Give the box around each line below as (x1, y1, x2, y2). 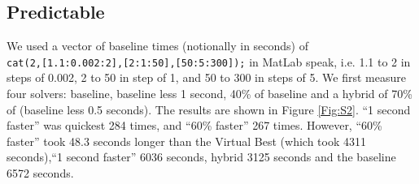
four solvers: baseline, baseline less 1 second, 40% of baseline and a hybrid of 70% (7, 85, 412, 102)
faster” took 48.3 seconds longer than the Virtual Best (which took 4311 (7, 132, 366, 149)
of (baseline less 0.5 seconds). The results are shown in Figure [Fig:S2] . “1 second (7, 101, 411, 118)
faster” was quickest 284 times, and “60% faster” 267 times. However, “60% (7, 117, 382, 134)
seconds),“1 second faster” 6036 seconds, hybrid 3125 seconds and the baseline (7, 148, 396, 165)
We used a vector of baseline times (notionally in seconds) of (7, 37, 309, 54)
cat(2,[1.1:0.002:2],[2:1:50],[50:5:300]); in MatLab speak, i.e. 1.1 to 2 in (7, 53, 411, 70)
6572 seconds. (7, 165, 74, 182)
